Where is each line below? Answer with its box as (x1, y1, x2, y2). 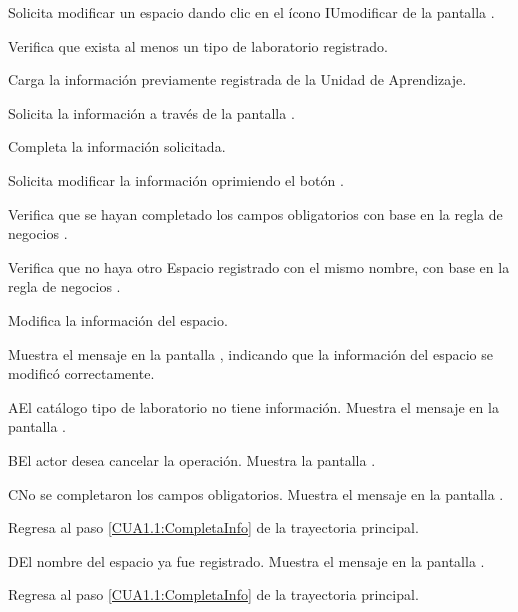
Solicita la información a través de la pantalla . (8, 102, 295, 123)
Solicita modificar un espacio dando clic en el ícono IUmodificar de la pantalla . (8, 2, 495, 22)
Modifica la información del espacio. (8, 309, 228, 330)
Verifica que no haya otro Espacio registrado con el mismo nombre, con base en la (8, 256, 510, 277)
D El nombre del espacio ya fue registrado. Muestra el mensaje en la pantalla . (8, 550, 485, 571)
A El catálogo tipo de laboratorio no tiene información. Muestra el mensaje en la (8, 396, 499, 417)
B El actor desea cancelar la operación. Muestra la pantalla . (8, 449, 376, 470)
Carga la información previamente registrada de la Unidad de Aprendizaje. (8, 69, 467, 90)
